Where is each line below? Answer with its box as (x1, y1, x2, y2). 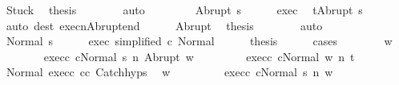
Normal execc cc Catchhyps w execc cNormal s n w (6, 64, 333, 80)
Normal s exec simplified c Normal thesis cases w (6, 33, 393, 49)
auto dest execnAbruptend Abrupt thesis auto (6, 17, 323, 33)
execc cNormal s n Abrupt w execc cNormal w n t (43, 48, 355, 64)
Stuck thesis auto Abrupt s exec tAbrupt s (6, 2, 363, 17)
